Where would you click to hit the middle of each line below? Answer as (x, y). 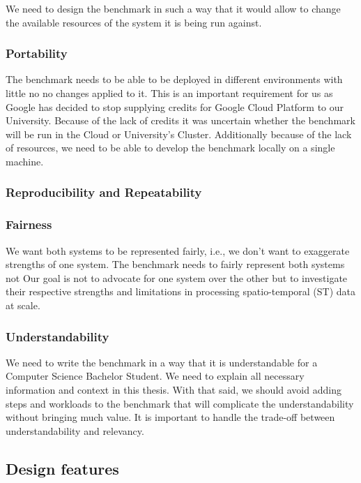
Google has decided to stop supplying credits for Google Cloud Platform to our (175, 106)
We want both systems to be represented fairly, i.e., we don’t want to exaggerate (178, 250)
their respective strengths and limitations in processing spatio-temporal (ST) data (181, 291)
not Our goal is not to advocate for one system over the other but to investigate (177, 277)
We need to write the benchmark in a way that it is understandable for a (162, 362)
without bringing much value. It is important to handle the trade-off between (170, 417)
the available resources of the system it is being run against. (134, 22)
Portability (37, 53)
